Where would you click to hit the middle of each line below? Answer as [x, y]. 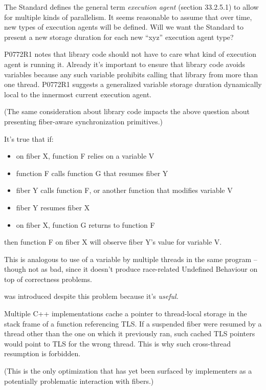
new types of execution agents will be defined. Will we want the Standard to [124, 27]
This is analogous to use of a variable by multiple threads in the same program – [131, 259]
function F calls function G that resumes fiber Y [92, 173]
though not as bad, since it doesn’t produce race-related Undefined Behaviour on [131, 269]
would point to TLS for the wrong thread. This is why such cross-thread [117, 343]
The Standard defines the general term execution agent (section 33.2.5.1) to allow [131, 7]
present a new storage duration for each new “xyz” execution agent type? [119, 37]
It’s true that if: [29, 138]
